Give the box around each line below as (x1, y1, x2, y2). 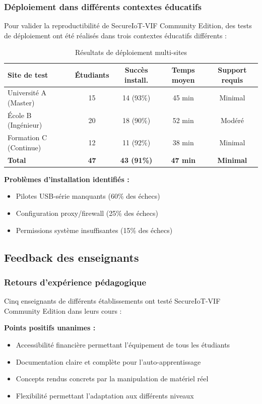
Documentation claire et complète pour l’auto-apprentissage (16, 356, 201, 367)
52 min (172, 114, 194, 125)
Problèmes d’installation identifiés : (4, 174, 129, 184)
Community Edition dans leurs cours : (4, 305, 122, 316)
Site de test (8, 69, 48, 80)
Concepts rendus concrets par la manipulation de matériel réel (16, 373, 209, 384)
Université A (8, 87, 47, 98)
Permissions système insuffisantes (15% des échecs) (16, 224, 173, 235)
